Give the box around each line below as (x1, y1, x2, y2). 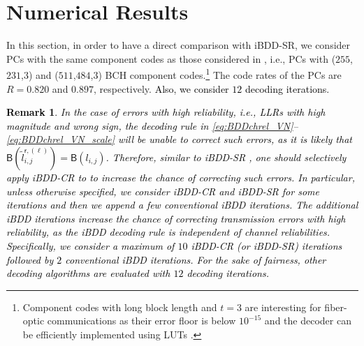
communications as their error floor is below (47, 313, 236, 328)
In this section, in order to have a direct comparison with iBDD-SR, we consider (6, 38, 351, 52)
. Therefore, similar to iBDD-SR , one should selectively (105, 149, 347, 164)
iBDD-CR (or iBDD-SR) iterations (191, 238, 342, 253)
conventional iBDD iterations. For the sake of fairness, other (65, 252, 326, 266)
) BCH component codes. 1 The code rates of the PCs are (98, 66, 342, 82)
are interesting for (245, 299, 321, 314)
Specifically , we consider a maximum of (6, 238, 175, 253)
